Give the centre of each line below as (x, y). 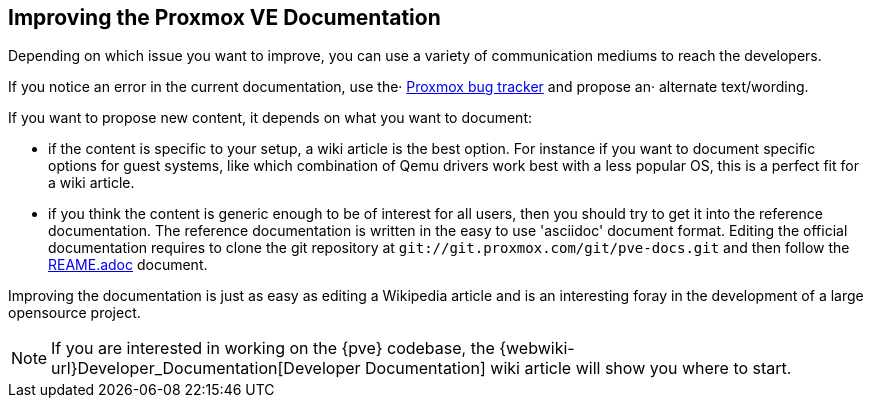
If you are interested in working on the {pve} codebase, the (273, 348)
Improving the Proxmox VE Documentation (224, 17)
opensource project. (74, 313)
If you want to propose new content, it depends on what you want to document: (270, 118)
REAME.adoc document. (128, 265)
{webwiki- (537, 348)
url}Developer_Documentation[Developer (206, 368)
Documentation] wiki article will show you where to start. (578, 368)
